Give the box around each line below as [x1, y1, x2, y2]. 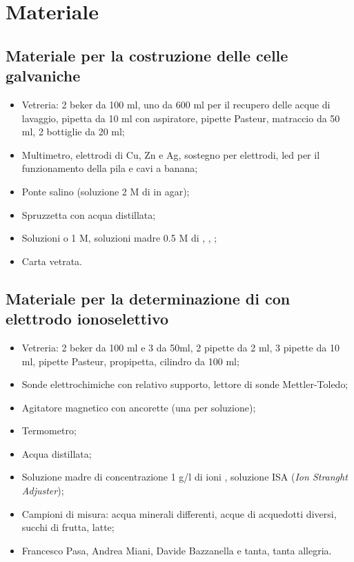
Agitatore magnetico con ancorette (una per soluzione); [21, 400, 256, 414]
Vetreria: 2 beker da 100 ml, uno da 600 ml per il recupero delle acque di [21, 97, 331, 111]
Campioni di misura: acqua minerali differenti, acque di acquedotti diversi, [21, 506, 337, 521]
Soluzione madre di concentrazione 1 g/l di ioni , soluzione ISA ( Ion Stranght [21, 469, 348, 484]
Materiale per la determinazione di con [6, 287, 291, 309]
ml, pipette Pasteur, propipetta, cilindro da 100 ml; [21, 353, 239, 368]
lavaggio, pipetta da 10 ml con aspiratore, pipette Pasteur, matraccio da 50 [21, 110, 340, 125]
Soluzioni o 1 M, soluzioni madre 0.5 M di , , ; [21, 231, 217, 245]
